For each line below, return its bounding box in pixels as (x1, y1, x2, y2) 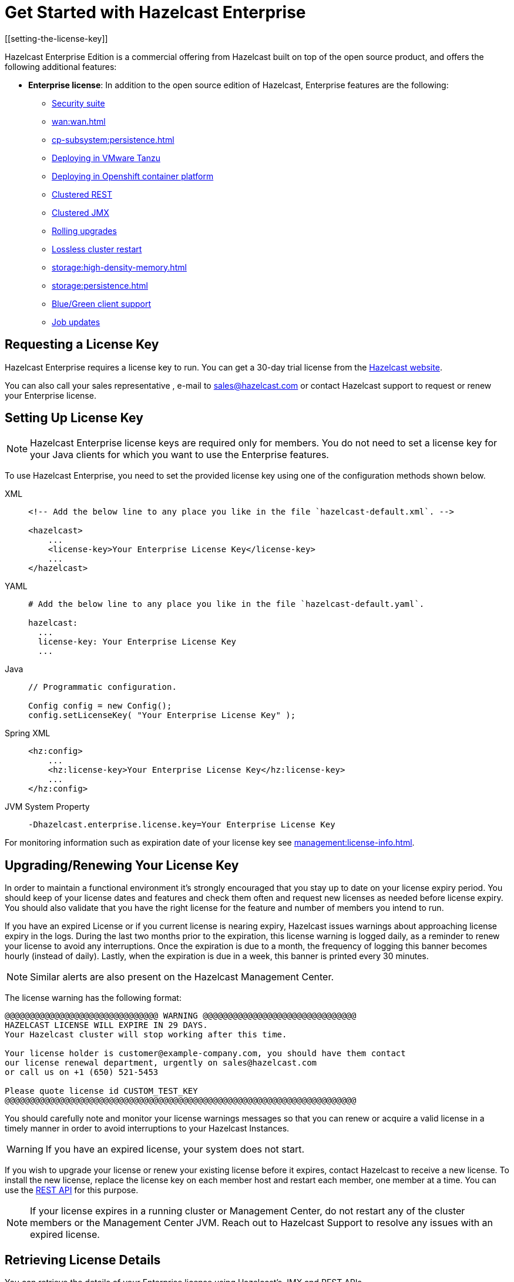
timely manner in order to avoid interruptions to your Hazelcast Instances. (5, 1123, 290, 1134)
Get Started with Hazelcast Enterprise (5, 2, 306, 22)
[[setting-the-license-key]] (5, 33, 108, 44)
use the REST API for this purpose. (5, 1185, 139, 1196)
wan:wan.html (52, 116, 106, 126)
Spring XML (5, 728, 51, 739)
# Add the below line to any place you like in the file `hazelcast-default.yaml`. (28, 599, 425, 609)
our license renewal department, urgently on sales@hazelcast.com (5, 1058, 317, 1068)
